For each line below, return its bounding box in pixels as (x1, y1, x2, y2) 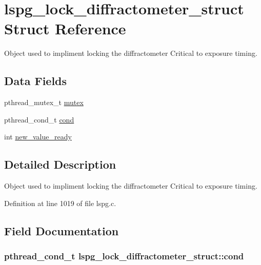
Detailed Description (4, 156, 116, 172)
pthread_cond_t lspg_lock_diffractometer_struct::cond (4, 249, 244, 262)
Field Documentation (4, 222, 119, 238)
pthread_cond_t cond (4, 114, 74, 125)
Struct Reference (4, 18, 126, 39)
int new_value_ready (4, 131, 72, 142)
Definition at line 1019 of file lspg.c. (4, 197, 116, 208)
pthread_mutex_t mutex (4, 97, 84, 108)
